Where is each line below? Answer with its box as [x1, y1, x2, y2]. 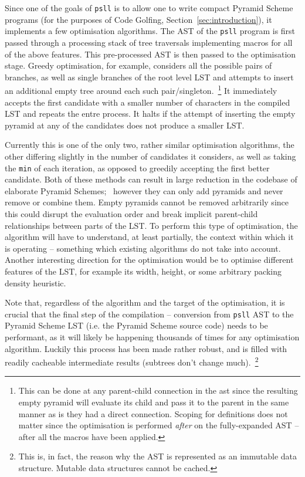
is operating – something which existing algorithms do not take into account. [5, 242, 281, 254]
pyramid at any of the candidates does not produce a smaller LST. [5, 119, 245, 131]
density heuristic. [5, 276, 66, 289]
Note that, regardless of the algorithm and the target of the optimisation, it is [5, 296, 285, 309]
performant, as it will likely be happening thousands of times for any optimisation [5, 330, 300, 343]
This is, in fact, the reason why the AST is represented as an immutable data [18, 450, 297, 462]
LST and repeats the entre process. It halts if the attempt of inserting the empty [5, 107, 296, 120]
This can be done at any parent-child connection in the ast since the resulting [18, 384, 298, 397]
